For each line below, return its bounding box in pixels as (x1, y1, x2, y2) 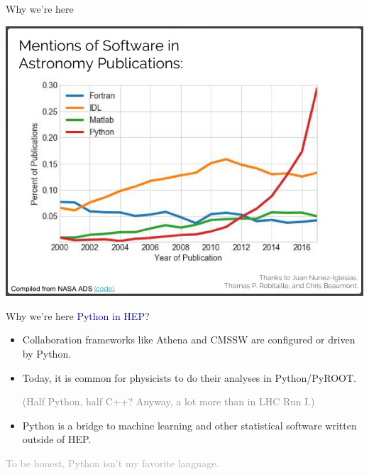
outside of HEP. (22, 432, 92, 447)
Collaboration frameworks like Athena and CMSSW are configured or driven (22, 332, 356, 347)
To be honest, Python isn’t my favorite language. (6, 455, 219, 470)
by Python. (22, 346, 72, 361)
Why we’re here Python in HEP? (6, 308, 150, 323)
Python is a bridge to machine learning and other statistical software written (22, 417, 357, 432)
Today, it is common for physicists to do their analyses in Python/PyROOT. (22, 370, 356, 385)
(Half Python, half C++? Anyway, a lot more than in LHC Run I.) (22, 394, 315, 409)
